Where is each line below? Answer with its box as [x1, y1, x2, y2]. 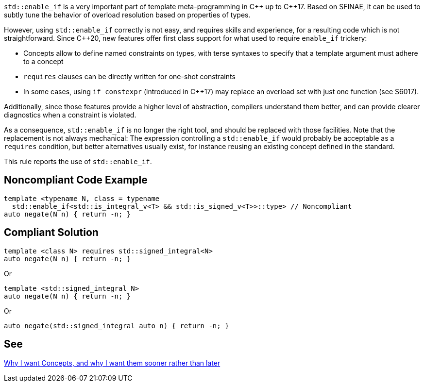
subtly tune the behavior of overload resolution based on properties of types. [4, 11, 251, 19]
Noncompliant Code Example [4, 174, 148, 186]
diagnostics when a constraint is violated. [4, 111, 136, 119]
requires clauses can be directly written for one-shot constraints [23, 72, 236, 81]
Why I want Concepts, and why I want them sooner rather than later [4, 358, 220, 367]
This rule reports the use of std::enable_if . [4, 157, 152, 166]
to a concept [23, 57, 64, 66]
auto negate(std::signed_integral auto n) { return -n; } [4, 321, 229, 330]
